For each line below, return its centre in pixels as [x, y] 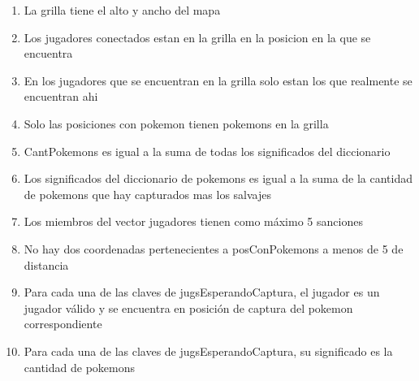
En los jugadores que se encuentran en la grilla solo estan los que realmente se [218, 80]
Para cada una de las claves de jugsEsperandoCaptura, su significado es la [208, 351]
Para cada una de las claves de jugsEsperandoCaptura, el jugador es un [202, 292]
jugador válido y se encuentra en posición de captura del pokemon [188, 307]
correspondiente [63, 324]
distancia [46, 264]
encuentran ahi [61, 96]
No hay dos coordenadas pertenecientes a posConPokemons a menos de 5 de [214, 248]
